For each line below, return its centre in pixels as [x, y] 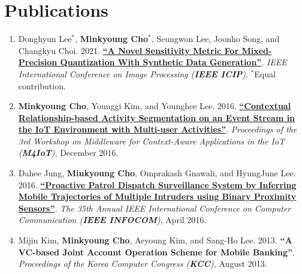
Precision [38, 62]
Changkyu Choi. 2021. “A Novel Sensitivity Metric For [129, 50]
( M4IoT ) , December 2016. [68, 153]
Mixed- [257, 50]
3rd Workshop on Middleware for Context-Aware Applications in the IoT [152, 141]
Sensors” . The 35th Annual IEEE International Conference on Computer [155, 208]
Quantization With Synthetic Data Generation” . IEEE [173, 62]
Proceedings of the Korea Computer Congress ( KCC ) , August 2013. [143, 264]
